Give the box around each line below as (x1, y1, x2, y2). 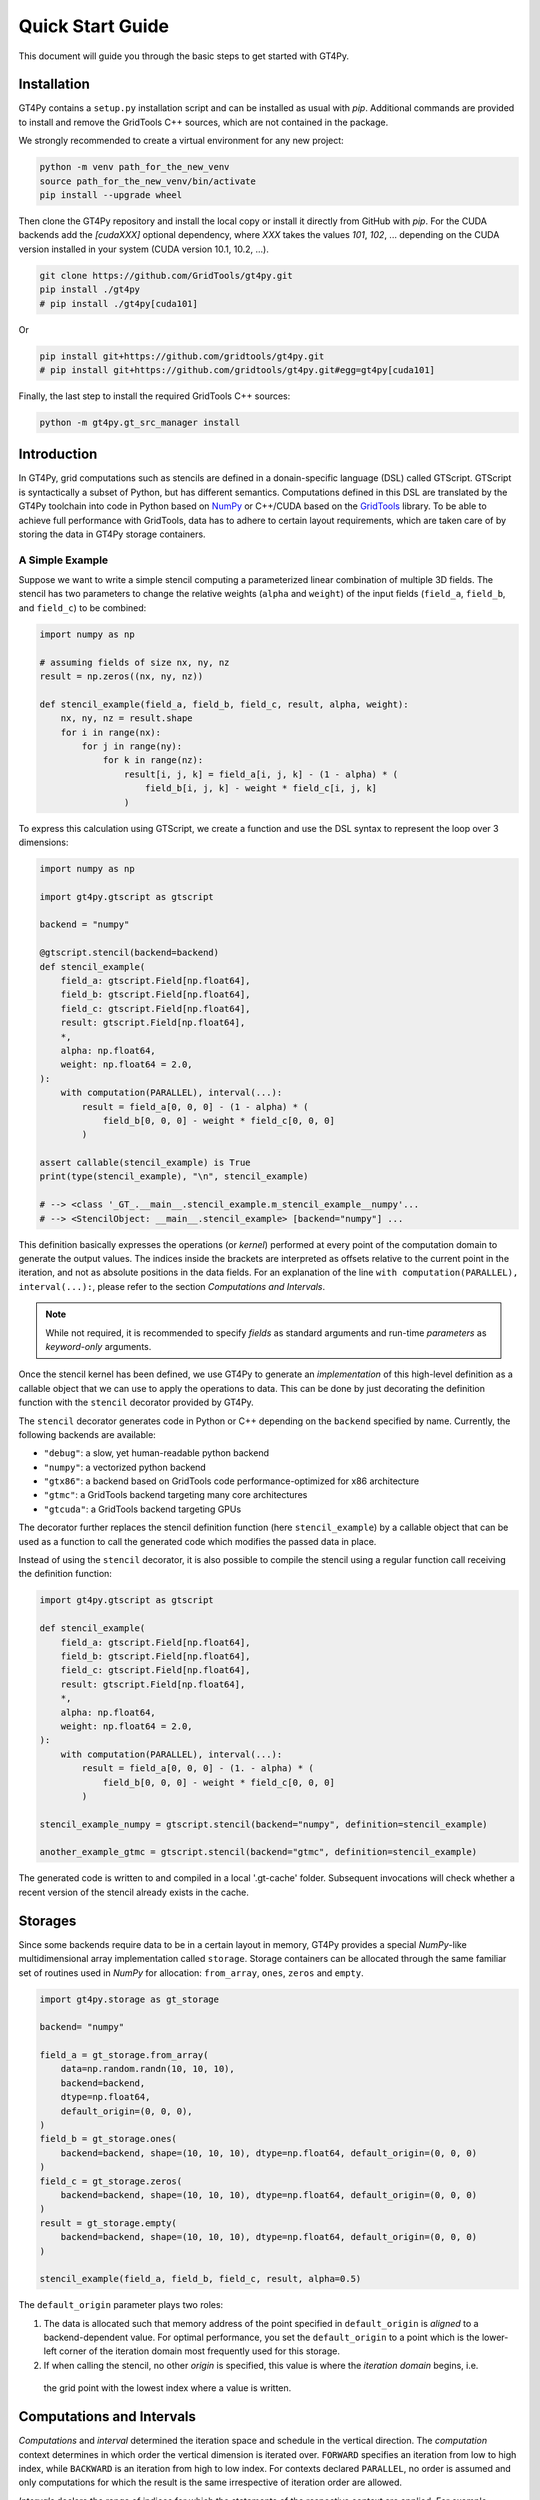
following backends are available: (18, 1428, 157, 1440)
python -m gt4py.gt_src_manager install (39, 416, 240, 428)
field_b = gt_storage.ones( (39, 2133, 177, 2145)
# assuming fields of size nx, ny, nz (39, 656, 230, 668)
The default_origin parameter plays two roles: (18, 2299, 224, 2311)
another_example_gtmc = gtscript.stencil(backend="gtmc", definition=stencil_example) (39, 1846, 478, 1858)
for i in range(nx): (60, 726, 162, 738)
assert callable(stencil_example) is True (39, 1157, 251, 1169)
